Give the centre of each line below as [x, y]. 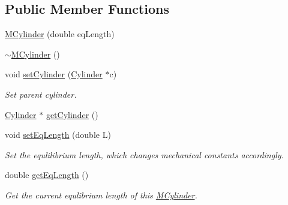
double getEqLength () [47, 175]
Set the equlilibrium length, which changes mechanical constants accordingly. [144, 154]
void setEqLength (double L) [58, 135]
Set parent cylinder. [41, 94]
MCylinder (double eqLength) [60, 34]
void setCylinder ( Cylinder [54, 74]
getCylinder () [72, 114]
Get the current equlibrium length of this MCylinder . [101, 195]
